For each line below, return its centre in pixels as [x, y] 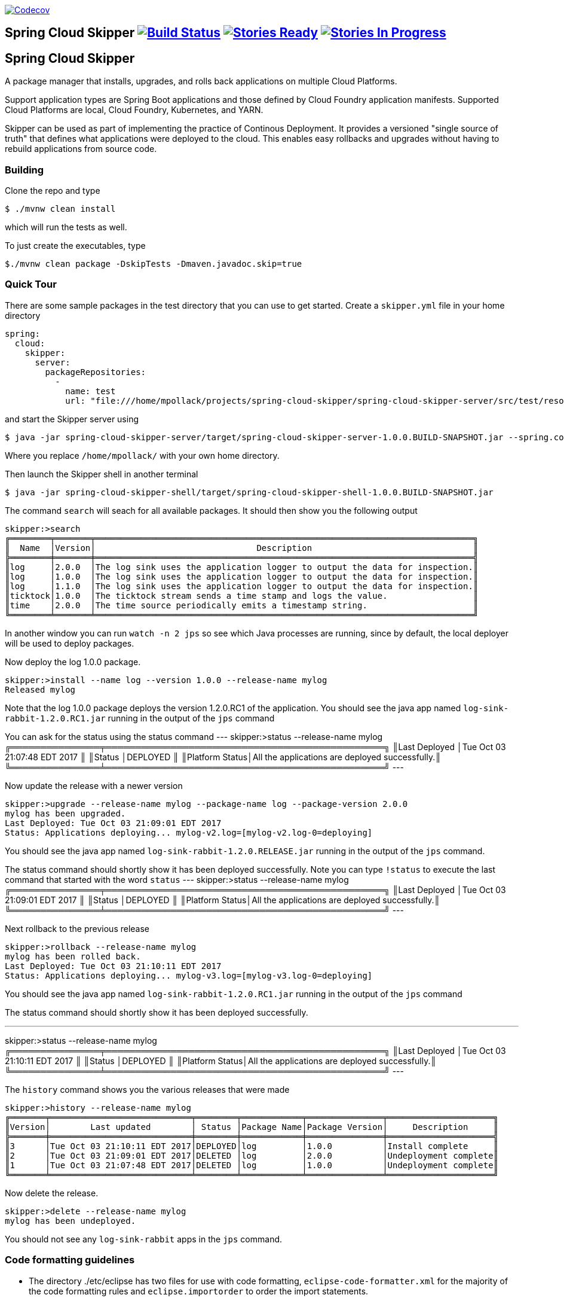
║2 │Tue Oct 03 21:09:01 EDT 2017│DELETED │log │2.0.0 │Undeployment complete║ [252, 1155]
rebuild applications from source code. [81, 149]
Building [24, 170]
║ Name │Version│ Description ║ [242, 548]
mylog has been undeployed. [70, 1221]
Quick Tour [31, 284]
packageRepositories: [96, 372]
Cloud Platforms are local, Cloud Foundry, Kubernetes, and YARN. [134, 110]
